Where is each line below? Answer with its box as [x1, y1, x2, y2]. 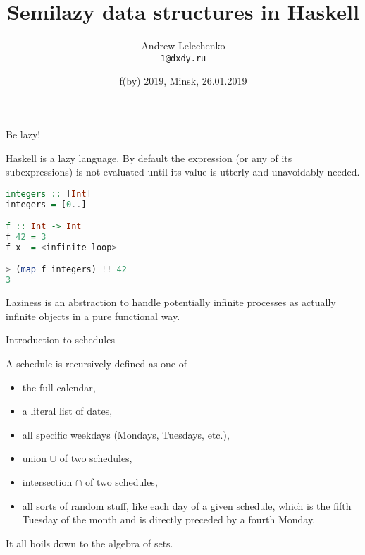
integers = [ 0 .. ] [6, 199, 87, 209]
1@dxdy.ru [160, 53, 206, 63]
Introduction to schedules [6, 332, 115, 347]
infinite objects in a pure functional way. [6, 308, 180, 323]
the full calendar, [22, 379, 96, 394]
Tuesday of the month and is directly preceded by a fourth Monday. [22, 512, 316, 527]
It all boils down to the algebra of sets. [6, 535, 173, 550]
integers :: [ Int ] [6, 188, 92, 199]
